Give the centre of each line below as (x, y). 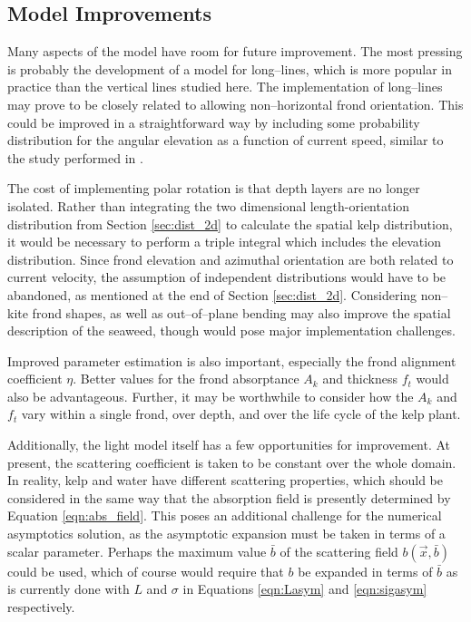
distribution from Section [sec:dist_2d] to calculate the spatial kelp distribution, (230, 224)
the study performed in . (75, 157)
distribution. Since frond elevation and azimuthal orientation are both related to (231, 259)
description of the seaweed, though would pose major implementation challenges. (231, 330)
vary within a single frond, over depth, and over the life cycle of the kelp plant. (241, 414)
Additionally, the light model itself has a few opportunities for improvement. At (229, 445)
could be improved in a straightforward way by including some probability (214, 122)
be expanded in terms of (365, 571)
